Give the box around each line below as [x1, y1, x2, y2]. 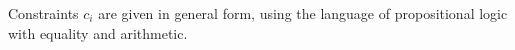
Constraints [8, 3, 79, 23]
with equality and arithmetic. [8, 22, 188, 43]
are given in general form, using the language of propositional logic [98, 3, 508, 23]
